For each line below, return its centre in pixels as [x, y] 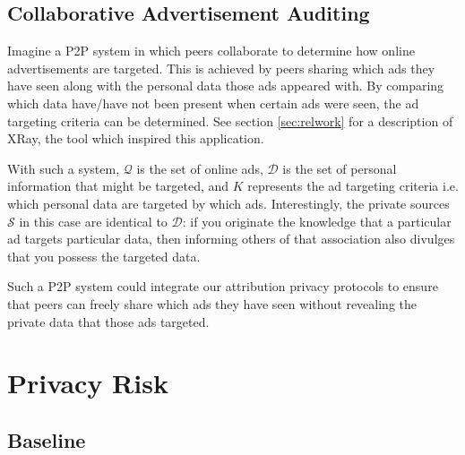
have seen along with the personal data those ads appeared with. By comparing [226, 86]
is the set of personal [340, 168]
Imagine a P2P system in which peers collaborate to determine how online [211, 51]
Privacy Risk [88, 383]
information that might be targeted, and [118, 186]
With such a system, [64, 168]
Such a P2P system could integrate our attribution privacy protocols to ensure [223, 286]
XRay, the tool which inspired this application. [136, 138]
